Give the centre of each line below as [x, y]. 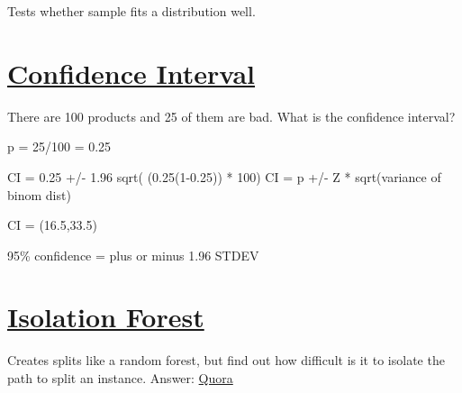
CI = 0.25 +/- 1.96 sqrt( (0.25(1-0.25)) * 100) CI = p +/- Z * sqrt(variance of [224, 176]
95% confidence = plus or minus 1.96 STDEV [133, 255]
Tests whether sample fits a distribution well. [131, 11]
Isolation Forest [106, 317]
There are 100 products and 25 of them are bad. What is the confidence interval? [231, 116]
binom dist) [39, 194]
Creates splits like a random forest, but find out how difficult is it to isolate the [226, 360]
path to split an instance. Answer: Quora [120, 378]
